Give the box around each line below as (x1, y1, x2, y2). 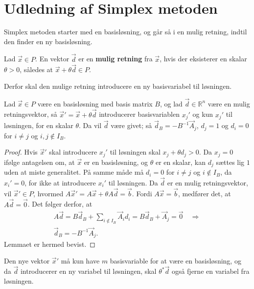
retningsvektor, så (4, 109, 57, 119)
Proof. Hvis (4, 147, 38, 157)
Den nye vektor (4, 255, 50, 265)
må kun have (61, 255, 100, 265)
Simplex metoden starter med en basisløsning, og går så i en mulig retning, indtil (4, 26, 247, 37)
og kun (192, 109, 213, 119)
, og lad (160, 98, 183, 108)
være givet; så (111, 120, 152, 131)
